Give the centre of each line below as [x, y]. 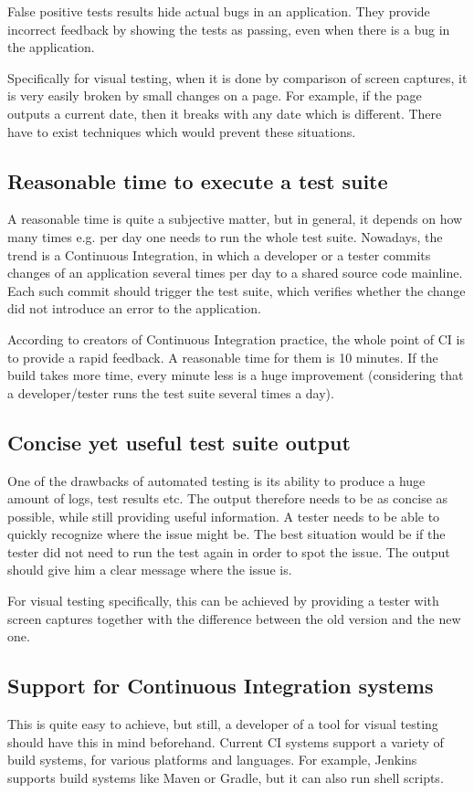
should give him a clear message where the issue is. [150, 570]
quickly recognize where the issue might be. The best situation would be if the [226, 534]
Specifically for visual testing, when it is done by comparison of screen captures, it [237, 77]
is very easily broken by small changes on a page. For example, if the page [215, 95]
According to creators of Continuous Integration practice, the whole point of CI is [236, 338]
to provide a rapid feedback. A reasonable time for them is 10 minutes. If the [223, 357]
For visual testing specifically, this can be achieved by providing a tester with [223, 601]
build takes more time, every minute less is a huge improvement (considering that [236, 375]
